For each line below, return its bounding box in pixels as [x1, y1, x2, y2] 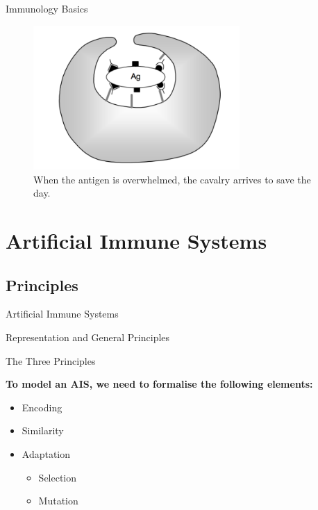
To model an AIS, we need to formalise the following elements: [6, 377, 313, 391]
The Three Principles [6, 353, 96, 368]
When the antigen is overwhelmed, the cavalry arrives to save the [33, 172, 311, 186]
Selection [38, 470, 77, 484]
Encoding [22, 400, 62, 414]
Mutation [38, 493, 78, 508]
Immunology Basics [6, 1, 88, 15]
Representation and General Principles [6, 329, 170, 344]
